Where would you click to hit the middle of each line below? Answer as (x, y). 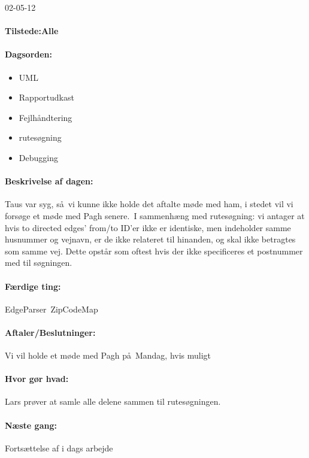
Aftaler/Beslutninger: (50, 332)
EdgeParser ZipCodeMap (51, 309)
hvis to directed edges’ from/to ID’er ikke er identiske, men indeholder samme (148, 227)
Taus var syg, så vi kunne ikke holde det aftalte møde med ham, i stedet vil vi (149, 204)
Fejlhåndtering (46, 117)
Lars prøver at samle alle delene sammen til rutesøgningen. (113, 401)
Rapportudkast (46, 97)
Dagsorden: (29, 54)
